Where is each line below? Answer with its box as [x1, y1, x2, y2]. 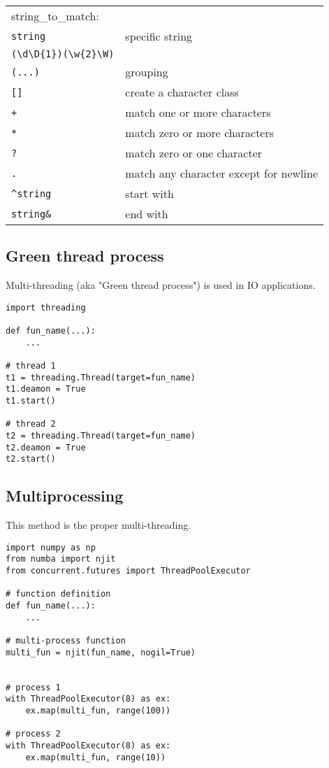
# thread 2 [6, 419, 56, 429]
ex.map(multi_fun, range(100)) [25, 705, 171, 716]
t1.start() [6, 396, 56, 406]
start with [125, 185, 174, 201]
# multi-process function [6, 636, 126, 646]
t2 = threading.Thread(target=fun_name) [6, 431, 196, 441]
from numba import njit [6, 554, 116, 564]
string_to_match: [11, 8, 99, 24]
